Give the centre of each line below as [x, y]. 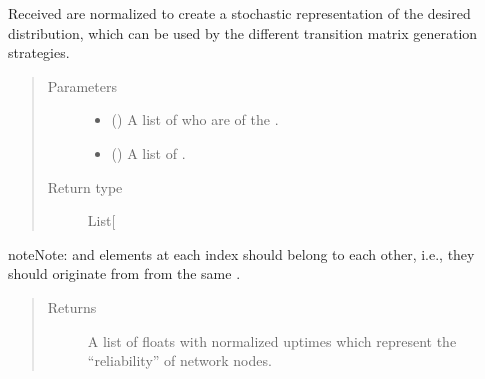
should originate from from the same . [124, 273]
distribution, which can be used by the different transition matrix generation [243, 32]
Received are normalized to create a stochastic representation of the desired [239, 13]
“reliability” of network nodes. [179, 360]
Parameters [82, 85]
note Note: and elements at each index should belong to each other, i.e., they [241, 253]
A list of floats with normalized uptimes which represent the [272, 340]
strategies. [39, 52]
